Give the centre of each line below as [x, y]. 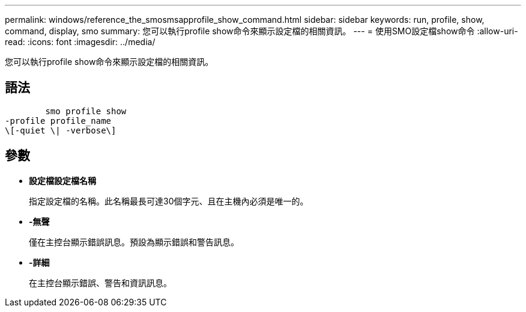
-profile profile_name [58, 121]
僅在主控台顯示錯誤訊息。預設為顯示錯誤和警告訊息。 [134, 242]
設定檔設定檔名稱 [62, 180]
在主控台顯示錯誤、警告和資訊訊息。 [100, 283]
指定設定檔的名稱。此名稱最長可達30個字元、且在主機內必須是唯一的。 [169, 201]
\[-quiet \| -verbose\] [61, 130]
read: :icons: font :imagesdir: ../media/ [80, 42]
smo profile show [86, 111]
